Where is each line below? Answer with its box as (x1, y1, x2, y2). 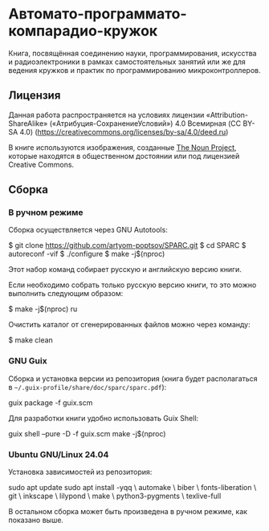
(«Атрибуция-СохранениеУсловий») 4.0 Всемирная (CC (49, 118, 242, 128)
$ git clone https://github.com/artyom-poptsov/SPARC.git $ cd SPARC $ (8, 241, 247, 250)
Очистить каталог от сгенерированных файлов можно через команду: (8, 320, 251, 330)
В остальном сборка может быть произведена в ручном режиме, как (8, 507, 247, 517)
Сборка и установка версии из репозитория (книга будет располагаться (8, 374, 259, 383)
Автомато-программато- (8, 5, 187, 23)
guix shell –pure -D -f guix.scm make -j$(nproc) (8, 428, 166, 438)
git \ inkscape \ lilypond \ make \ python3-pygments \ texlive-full (8, 491, 222, 501)
